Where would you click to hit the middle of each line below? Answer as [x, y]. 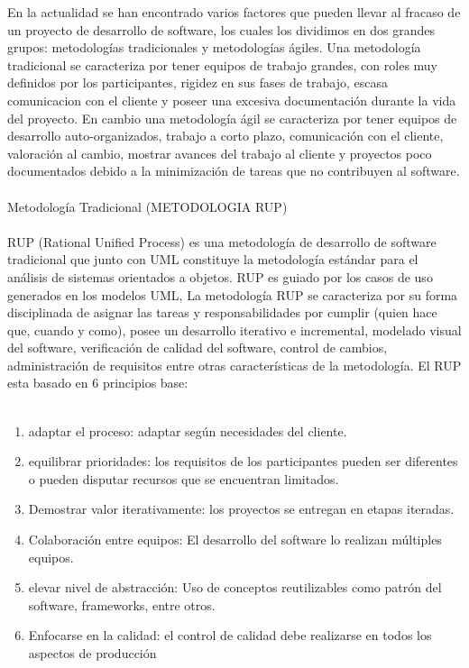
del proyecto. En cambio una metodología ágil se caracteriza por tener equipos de [232, 118]
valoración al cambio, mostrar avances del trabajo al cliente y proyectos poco [220, 153]
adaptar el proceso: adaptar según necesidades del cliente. [188, 430]
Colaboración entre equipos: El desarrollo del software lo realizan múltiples [235, 540]
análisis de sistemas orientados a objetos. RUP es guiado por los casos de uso [220, 276]
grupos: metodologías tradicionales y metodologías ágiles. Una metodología [214, 47]
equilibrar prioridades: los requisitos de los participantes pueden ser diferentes [243, 461]
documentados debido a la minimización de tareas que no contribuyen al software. [234, 171]
